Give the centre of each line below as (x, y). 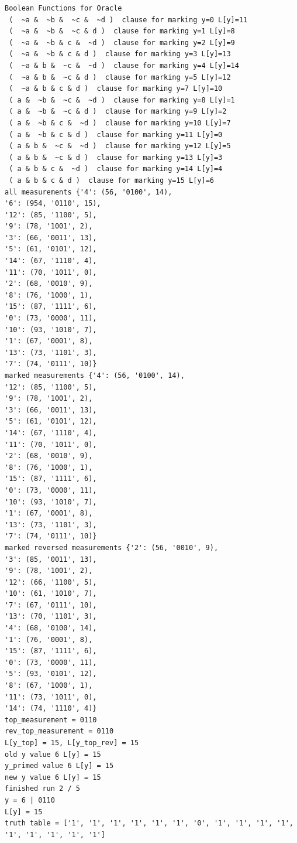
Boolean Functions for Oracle (63, 8)
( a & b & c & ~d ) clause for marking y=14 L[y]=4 (116, 169)
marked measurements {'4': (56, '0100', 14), (95, 376)
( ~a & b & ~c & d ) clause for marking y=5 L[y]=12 (120, 77)
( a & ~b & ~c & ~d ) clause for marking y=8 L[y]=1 (122, 100)
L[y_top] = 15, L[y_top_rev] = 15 (72, 743)
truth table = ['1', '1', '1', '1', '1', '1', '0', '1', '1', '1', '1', (149, 823)
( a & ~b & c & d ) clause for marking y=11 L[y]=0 (116, 134)
